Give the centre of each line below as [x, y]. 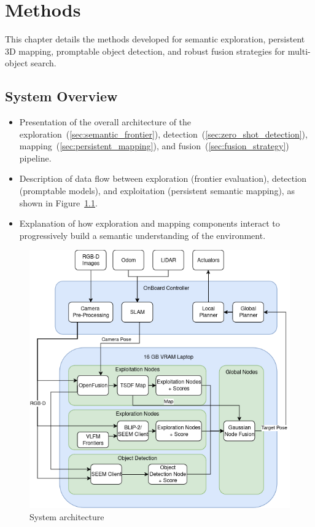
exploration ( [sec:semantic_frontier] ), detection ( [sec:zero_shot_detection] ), [163, 134]
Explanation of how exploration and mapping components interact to [150, 223]
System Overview [61, 96]
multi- [299, 51]
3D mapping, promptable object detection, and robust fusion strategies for [145, 51]
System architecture [67, 516]
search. [43, 63]
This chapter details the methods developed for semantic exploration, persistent [155, 39]
